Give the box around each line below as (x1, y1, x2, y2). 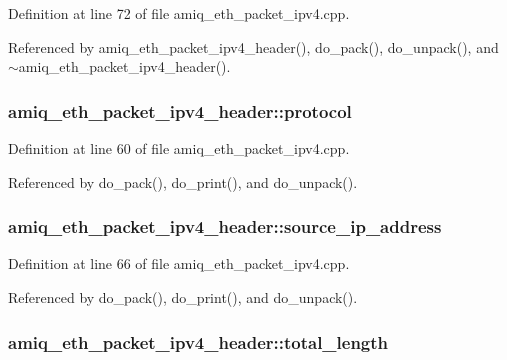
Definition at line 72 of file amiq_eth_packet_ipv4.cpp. (8, 3, 350, 23)
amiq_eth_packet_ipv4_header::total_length (8, 329, 389, 354)
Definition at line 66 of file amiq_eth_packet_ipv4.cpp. (8, 253, 350, 274)
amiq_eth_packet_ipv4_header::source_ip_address (8, 214, 442, 239)
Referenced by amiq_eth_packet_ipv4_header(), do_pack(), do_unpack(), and (8, 36, 499, 57)
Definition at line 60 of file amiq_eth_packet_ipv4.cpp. (8, 138, 350, 158)
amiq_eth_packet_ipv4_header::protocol (8, 98, 352, 123)
